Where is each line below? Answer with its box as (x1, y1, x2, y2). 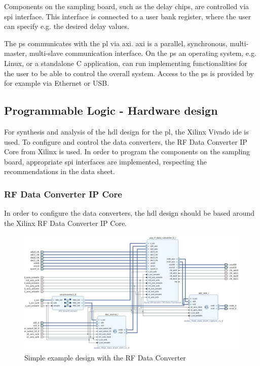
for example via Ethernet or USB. (4, 78, 109, 88)
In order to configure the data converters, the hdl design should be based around (4, 208, 255, 218)
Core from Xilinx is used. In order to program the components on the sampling (4, 146, 250, 157)
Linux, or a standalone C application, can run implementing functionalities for (4, 57, 248, 68)
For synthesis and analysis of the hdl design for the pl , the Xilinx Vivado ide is (4, 126, 249, 137)
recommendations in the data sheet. (4, 166, 115, 177)
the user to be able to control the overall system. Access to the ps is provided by (4, 68, 254, 78)
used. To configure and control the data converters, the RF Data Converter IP (4, 136, 247, 147)
